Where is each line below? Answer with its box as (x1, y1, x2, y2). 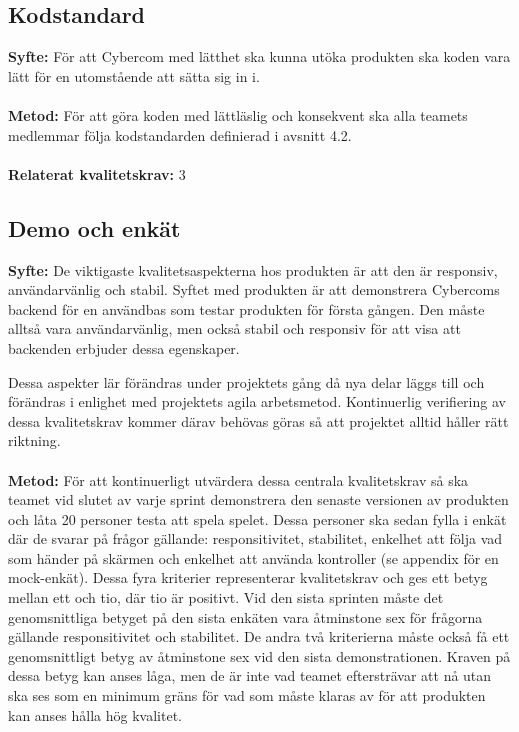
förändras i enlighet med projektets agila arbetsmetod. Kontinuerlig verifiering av (8, 391, 506, 412)
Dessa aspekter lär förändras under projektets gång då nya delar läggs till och (8, 371, 485, 392)
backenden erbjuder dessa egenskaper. (8, 337, 240, 358)
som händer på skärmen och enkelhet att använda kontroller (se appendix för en (8, 547, 499, 568)
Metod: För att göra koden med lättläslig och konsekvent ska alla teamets (8, 104, 468, 125)
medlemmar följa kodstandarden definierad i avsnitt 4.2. (8, 124, 352, 145)
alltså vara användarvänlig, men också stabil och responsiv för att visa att (8, 318, 461, 339)
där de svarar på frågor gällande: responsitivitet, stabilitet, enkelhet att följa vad (8, 528, 503, 549)
